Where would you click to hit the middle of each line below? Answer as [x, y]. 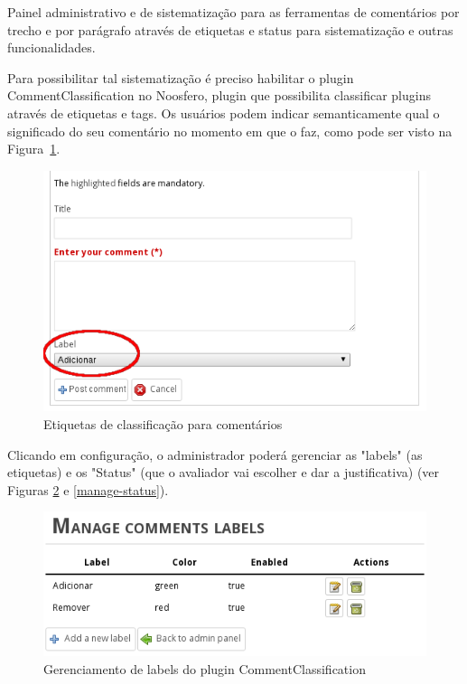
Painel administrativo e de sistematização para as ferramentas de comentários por [233, 12]
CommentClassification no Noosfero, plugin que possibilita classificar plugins [219, 95]
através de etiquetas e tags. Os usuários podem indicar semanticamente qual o [224, 112]
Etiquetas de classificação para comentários [163, 424]
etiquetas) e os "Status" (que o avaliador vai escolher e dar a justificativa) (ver [224, 472]
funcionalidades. [51, 47]
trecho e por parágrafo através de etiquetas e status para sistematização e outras [230, 29]
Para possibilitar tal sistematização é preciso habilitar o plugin [181, 77]
